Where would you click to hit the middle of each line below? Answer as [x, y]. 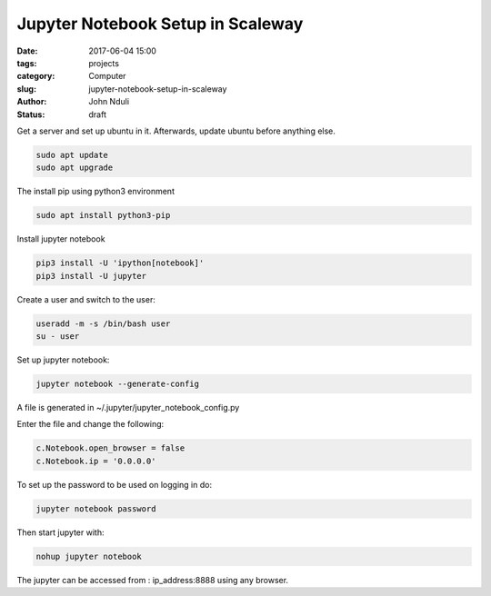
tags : [27, 63]
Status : [31, 114]
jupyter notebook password [96, 508]
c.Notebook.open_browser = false [110, 448]
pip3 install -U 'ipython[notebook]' [120, 263]
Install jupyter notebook [61, 239]
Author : [32, 102]
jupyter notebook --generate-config [118, 383]
